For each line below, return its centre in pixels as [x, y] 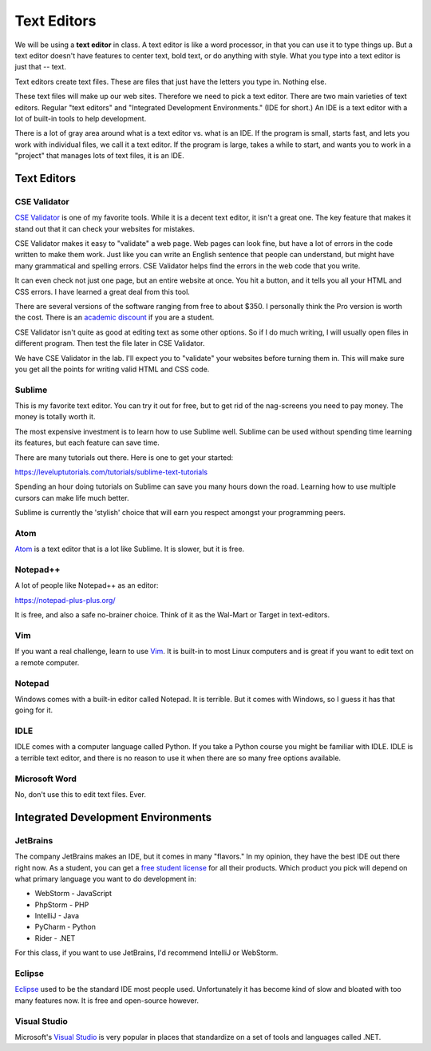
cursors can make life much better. [72, 498]
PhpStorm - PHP [62, 904]
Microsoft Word [46, 779]
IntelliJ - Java [57, 916]
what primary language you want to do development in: [106, 878]
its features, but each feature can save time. [87, 442]
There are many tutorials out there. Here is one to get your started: [124, 457]
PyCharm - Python [65, 927]
